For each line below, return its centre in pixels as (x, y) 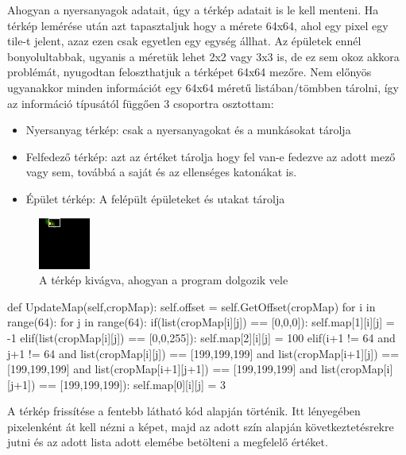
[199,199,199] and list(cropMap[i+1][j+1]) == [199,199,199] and (162, 369)
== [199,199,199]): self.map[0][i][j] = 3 (133, 384)
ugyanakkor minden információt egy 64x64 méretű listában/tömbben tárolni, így (203, 87)
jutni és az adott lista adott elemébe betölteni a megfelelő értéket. (168, 442)
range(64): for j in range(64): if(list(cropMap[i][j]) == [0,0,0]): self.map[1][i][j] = (201, 322)
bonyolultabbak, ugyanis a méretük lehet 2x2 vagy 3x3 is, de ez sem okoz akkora (203, 56)
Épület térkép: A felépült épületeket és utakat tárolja (155, 198)
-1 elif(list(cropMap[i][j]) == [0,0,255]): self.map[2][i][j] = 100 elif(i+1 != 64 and (201, 337)
